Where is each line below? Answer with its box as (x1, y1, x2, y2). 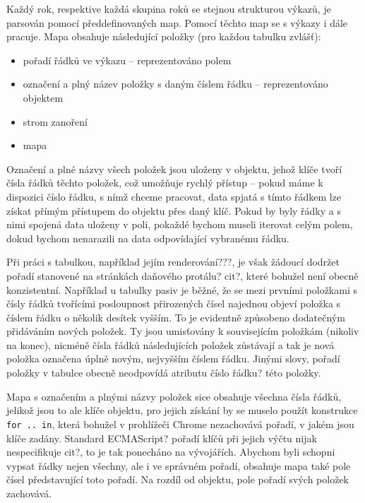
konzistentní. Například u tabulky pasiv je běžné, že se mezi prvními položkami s (6, 282, 357, 297)
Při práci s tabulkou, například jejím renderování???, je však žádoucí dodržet (6, 254, 340, 269)
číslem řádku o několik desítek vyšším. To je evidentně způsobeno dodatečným (6, 309, 345, 324)
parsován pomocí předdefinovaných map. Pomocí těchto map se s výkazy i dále (6, 15, 348, 30)
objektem (23, 90, 64, 105)
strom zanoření (23, 114, 88, 129)
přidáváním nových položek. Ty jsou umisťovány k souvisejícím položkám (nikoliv (6, 324, 359, 338)
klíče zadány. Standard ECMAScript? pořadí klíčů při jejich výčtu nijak (6, 430, 317, 445)
